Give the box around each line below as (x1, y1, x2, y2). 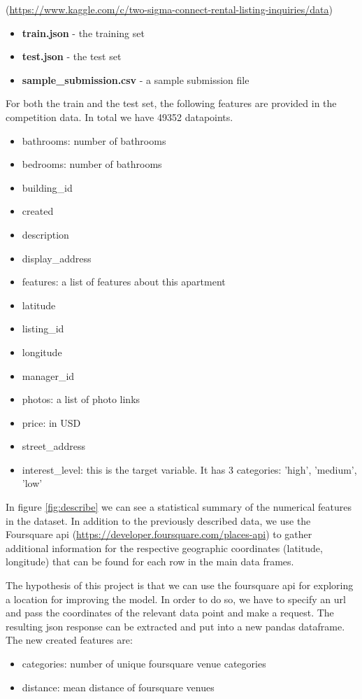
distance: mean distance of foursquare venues (22, 679, 215, 694)
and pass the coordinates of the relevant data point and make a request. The (6, 605, 334, 620)
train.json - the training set (22, 25, 145, 40)
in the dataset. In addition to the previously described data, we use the (6, 513, 311, 528)
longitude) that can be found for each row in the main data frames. (6, 554, 294, 569)
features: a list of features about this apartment (22, 274, 226, 289)
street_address (22, 439, 85, 453)
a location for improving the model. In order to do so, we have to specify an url (6, 591, 346, 606)
